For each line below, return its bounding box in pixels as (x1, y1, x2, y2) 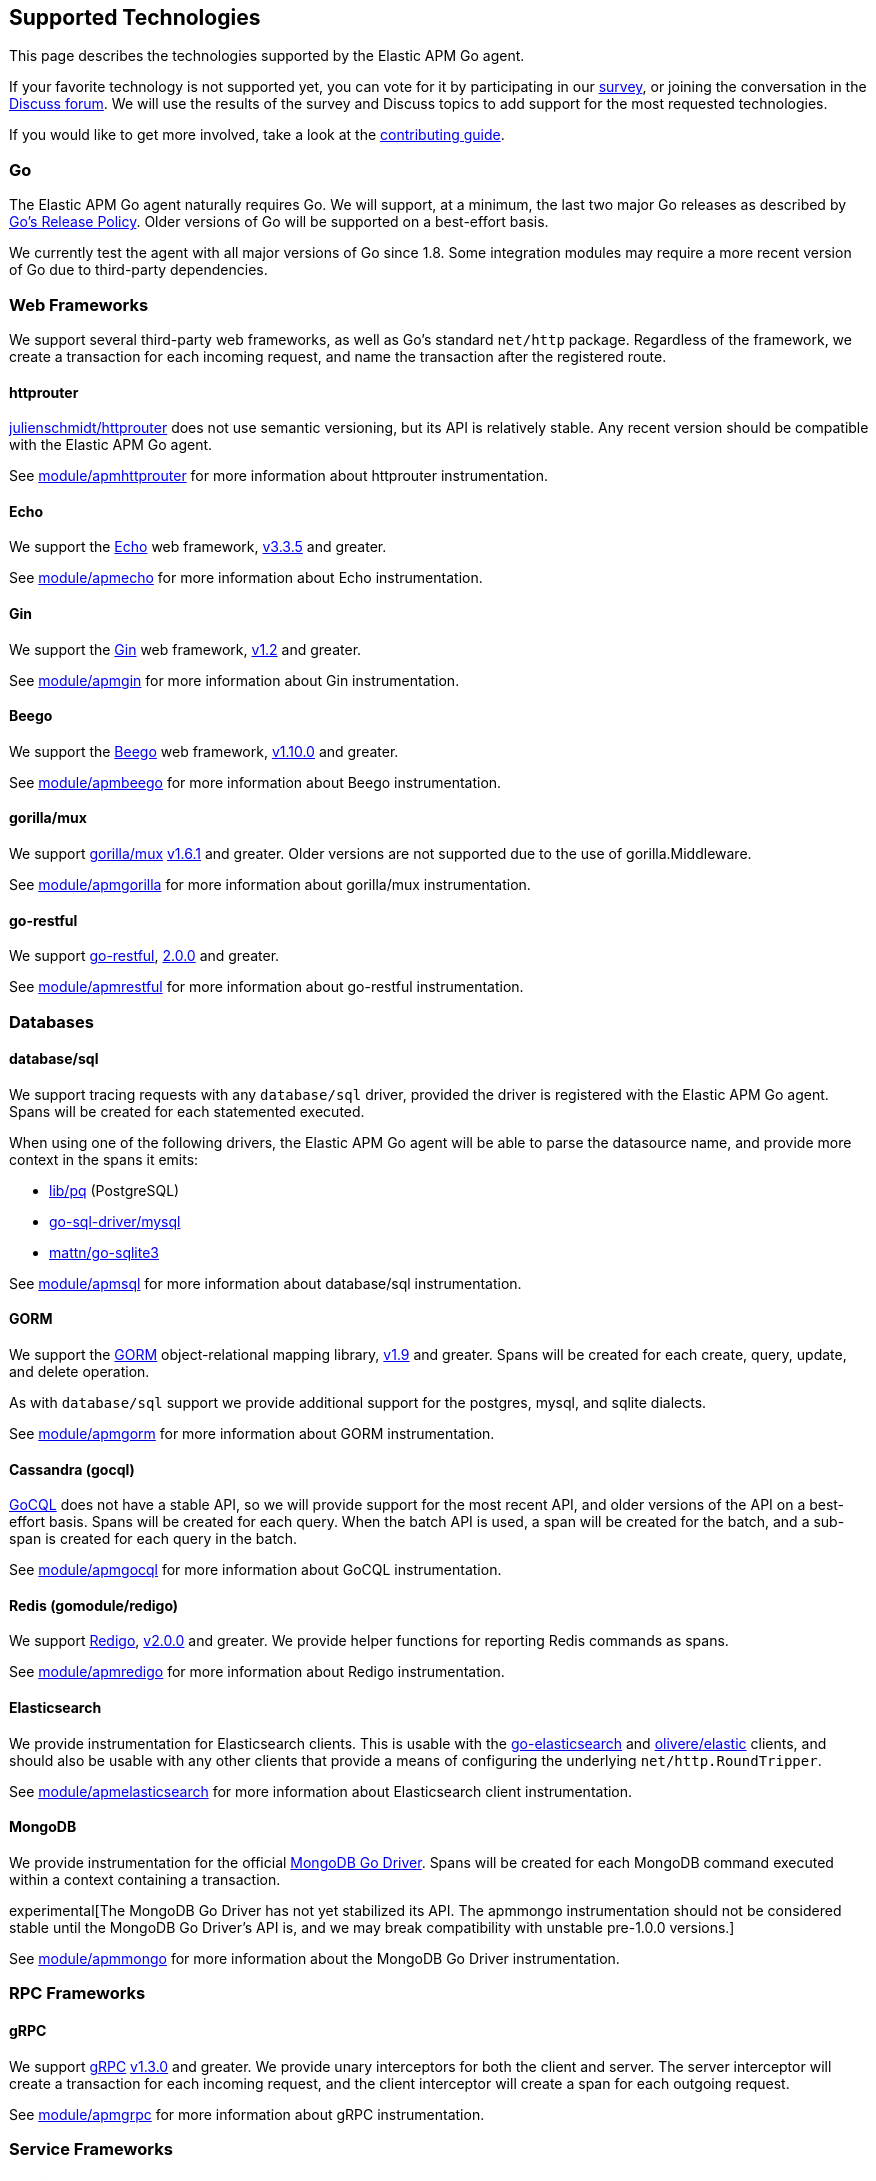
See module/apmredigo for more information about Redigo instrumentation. (9, 1663, 505, 1681)
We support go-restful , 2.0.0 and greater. (9, 947, 280, 965)
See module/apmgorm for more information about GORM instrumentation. (9, 1425, 495, 1443)
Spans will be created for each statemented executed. (9, 1102, 365, 1120)
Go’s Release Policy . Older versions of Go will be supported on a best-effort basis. (9, 213, 549, 231)
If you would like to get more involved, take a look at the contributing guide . (9, 126, 505, 144)
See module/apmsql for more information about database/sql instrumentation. (9, 1274, 522, 1292)
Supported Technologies (9, 5, 261, 30)
